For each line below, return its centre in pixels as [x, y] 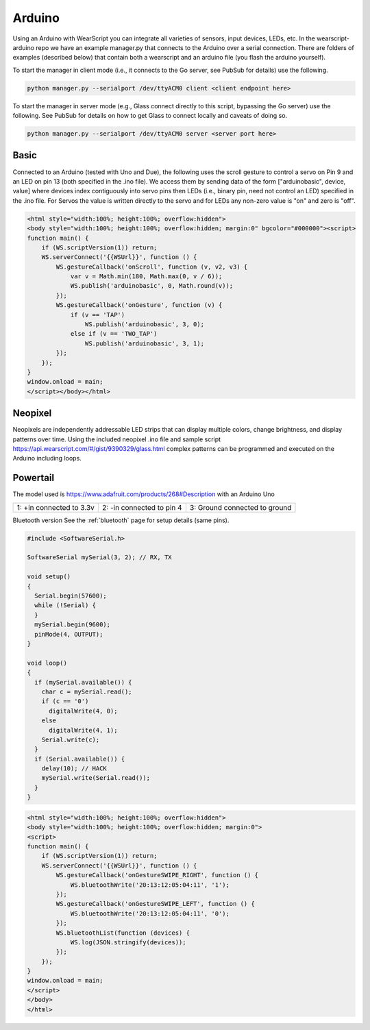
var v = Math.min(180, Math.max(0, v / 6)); [146, 277]
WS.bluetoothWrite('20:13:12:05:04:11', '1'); [150, 885]
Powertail [34, 478]
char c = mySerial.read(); [87, 691]
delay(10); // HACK [74, 769]
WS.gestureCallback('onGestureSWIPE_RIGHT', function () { [157, 875]
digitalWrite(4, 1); [83, 730]
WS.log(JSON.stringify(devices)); [128, 942]
